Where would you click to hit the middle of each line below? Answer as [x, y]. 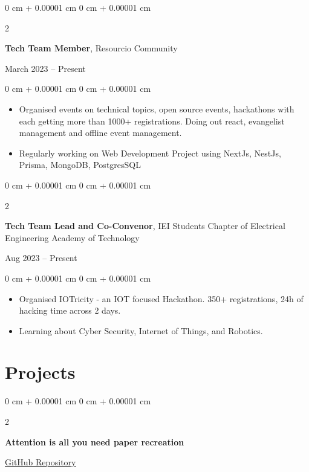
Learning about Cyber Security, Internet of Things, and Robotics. [141, 330]
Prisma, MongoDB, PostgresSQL [80, 165]
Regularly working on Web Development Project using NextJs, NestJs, [150, 153]
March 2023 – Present [45, 68]
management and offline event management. [100, 133]
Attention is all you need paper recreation [95, 441]
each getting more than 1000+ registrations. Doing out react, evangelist [152, 121]
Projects [40, 372]
